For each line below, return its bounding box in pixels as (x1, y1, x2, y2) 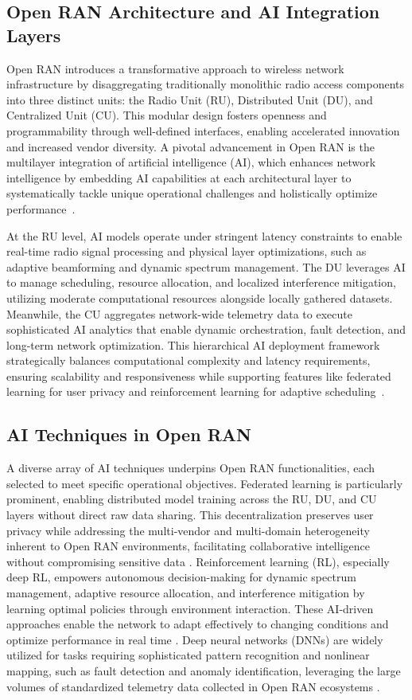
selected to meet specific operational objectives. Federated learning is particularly (6, 475, 403, 491)
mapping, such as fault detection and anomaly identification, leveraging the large (6, 662, 401, 678)
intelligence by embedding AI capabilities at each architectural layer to (6, 169, 352, 186)
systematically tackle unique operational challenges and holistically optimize (6, 185, 378, 201)
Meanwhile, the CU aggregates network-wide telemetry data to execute (6, 305, 352, 322)
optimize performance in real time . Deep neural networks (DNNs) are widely (6, 631, 383, 647)
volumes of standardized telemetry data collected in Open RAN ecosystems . (6, 678, 380, 694)
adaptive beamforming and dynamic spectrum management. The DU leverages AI (6, 258, 406, 275)
